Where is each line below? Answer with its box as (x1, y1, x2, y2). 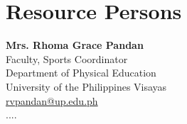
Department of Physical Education (6, 65, 156, 80)
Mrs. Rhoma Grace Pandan (6, 38, 144, 52)
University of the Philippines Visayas (6, 79, 167, 94)
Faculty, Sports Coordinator (6, 51, 128, 66)
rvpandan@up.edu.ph (6, 93, 98, 108)
